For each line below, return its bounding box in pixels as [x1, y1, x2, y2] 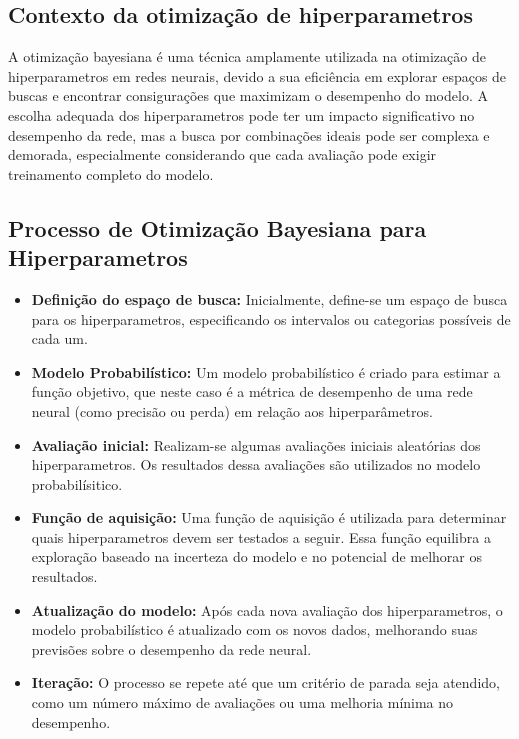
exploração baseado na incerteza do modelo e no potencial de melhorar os [31, 546, 483, 567]
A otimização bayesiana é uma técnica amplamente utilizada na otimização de [8, 46, 486, 67]
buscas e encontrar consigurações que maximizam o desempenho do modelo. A [8, 85, 488, 106]
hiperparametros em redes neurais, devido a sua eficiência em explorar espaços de [8, 65, 507, 86]
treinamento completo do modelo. [8, 163, 214, 184]
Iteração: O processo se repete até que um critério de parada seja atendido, [31, 672, 500, 693]
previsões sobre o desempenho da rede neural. [31, 638, 312, 659]
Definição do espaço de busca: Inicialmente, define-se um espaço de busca [31, 288, 508, 309]
